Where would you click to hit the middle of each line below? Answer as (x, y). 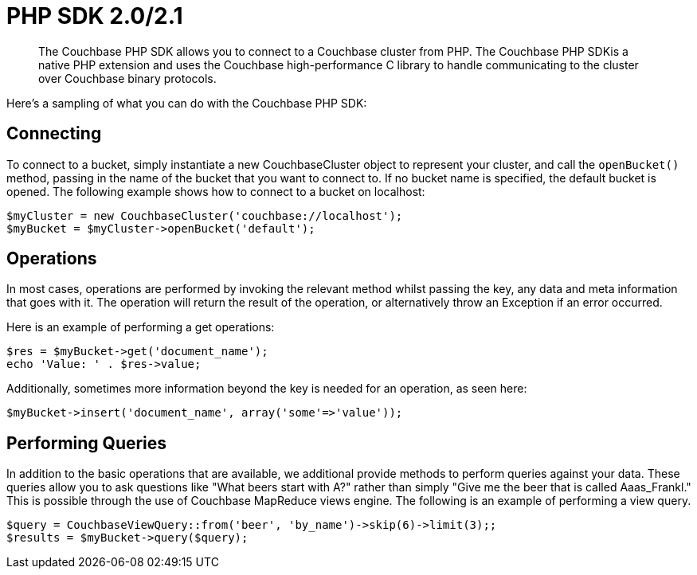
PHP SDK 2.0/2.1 (95, 16)
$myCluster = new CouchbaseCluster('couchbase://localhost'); (205, 215)
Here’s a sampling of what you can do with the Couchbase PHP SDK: (187, 103)
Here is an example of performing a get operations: (141, 327)
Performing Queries (87, 443)
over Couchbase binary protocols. (127, 78)
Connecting (54, 134)
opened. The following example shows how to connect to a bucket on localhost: (216, 191)
